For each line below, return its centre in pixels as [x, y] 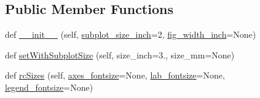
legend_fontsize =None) [49, 87]
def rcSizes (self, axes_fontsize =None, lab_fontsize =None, [115, 75]
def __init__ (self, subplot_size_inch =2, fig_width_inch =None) [131, 34]
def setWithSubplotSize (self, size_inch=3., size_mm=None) [120, 54]
